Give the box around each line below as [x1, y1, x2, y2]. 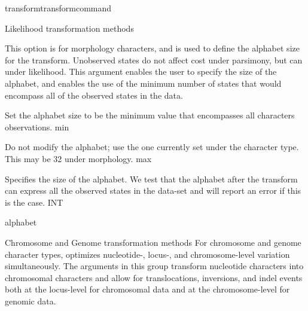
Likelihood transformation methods [5, 22, 134, 34]
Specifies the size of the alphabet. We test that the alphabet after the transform [5, 172, 298, 185]
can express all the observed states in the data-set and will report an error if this [5, 184, 301, 197]
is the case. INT [5, 196, 63, 208]
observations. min [5, 120, 69, 133]
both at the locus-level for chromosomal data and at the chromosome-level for [5, 283, 290, 295]
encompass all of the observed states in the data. [5, 89, 183, 101]
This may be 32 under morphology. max [5, 152, 152, 164]
